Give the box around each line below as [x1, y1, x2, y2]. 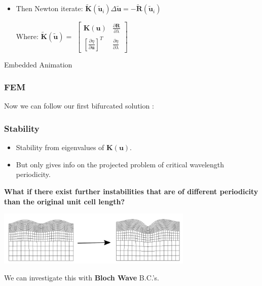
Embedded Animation [4, 59, 72, 69]
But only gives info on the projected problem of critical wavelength [16, 159, 224, 169]
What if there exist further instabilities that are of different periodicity [4, 186, 258, 197]
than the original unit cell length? [4, 196, 125, 206]
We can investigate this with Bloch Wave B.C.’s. [4, 272, 160, 283]
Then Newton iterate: [16, 3, 83, 14]
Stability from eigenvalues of [16, 142, 104, 153]
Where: [16, 30, 39, 41]
